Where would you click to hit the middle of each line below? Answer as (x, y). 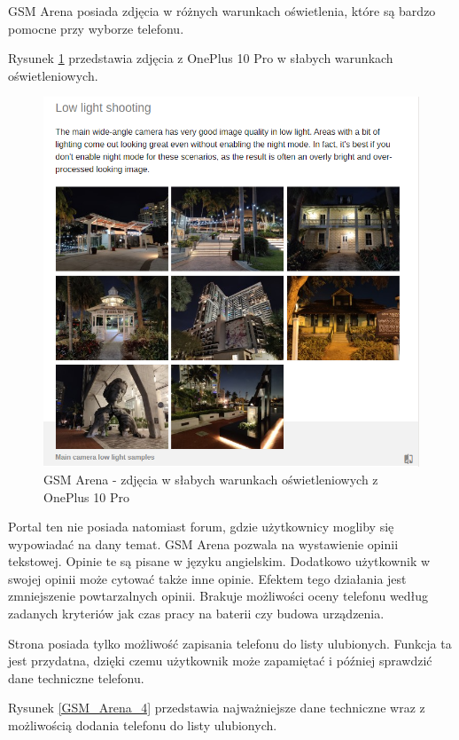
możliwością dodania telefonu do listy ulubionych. (143, 725)
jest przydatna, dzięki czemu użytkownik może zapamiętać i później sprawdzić (220, 661)
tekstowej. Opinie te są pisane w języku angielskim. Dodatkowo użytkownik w (219, 561)
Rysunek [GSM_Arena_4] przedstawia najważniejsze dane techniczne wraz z (217, 708)
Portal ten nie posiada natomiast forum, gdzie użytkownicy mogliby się (201, 527)
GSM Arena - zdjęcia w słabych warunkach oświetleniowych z (211, 479)
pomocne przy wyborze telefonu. (96, 28)
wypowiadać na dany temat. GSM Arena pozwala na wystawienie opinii (203, 543)
